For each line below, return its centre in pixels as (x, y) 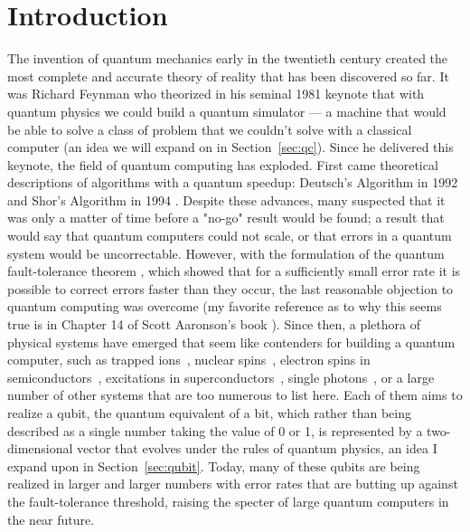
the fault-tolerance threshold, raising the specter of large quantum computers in (228, 501)
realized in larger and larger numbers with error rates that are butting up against (233, 484)
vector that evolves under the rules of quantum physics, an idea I (257, 448)
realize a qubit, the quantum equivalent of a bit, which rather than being (209, 413)
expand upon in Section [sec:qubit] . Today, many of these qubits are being (214, 465)
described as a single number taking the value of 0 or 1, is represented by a (215, 430)
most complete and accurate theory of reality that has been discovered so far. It (228, 76)
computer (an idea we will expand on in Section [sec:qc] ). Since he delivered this (230, 147)
